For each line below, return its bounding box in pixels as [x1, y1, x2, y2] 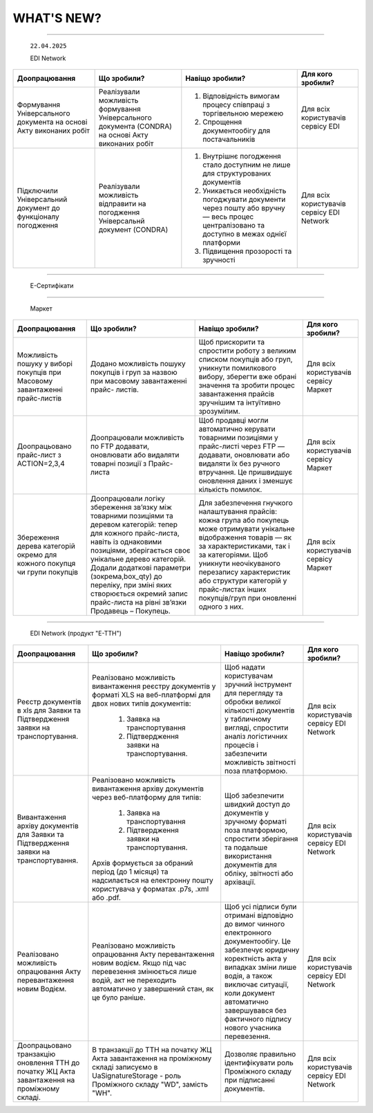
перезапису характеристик [198, 567, 291, 577]
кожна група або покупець [198, 515, 289, 525]
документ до [17, 203, 60, 213]
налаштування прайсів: [198, 507, 278, 517]
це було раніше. [92, 993, 146, 1002]
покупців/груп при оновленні [198, 594, 297, 603]
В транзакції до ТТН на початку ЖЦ [92, 1045, 212, 1054]
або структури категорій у [198, 576, 287, 586]
